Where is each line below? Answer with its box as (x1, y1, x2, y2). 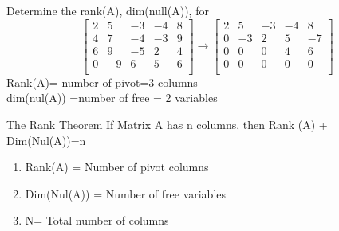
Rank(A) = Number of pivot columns (25, 159, 209, 175)
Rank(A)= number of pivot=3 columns (6, 73, 198, 90)
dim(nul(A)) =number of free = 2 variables (6, 89, 218, 106)
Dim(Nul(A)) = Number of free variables (25, 185, 227, 202)
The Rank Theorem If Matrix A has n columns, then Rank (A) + (6, 115, 328, 132)
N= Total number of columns (25, 212, 169, 229)
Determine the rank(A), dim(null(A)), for (6, 2, 209, 18)
